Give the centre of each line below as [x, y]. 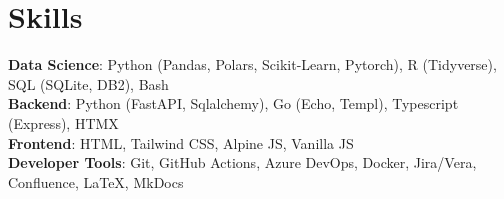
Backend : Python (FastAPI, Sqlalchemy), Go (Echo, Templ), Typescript [233, 103]
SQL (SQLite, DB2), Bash [88, 83]
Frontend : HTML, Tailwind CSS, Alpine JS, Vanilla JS [181, 142]
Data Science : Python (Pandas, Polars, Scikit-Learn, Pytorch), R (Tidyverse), [252, 64]
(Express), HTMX [63, 122]
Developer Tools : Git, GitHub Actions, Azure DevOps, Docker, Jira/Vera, [242, 162]
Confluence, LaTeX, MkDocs [96, 181]
